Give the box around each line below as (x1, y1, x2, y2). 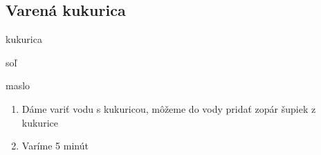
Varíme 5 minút (21, 138, 89, 153)
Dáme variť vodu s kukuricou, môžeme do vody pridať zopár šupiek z (21, 101, 316, 116)
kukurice (21, 115, 58, 129)
